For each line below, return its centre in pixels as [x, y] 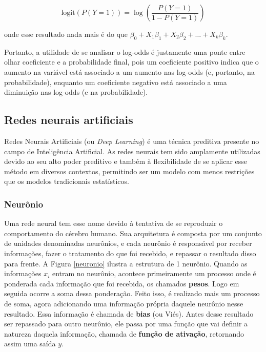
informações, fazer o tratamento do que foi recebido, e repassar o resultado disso [130, 253]
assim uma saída [30, 344]
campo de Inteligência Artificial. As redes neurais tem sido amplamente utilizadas [132, 151]
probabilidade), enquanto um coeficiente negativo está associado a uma [116, 82]
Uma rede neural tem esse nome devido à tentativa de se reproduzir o [114, 223]
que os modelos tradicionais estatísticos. [67, 181]
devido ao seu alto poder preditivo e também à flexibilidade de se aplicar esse [126, 161]
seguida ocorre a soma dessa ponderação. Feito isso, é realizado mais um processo [132, 293]
